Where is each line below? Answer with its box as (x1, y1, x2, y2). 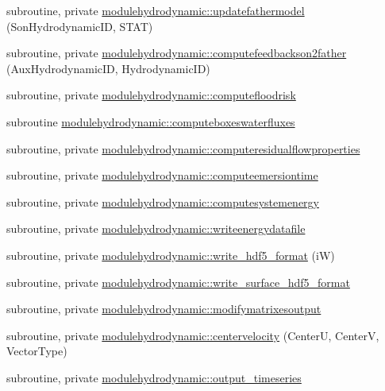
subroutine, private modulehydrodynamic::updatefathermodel (6, 2, 305, 18)
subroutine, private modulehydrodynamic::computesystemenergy (6, 193, 319, 210)
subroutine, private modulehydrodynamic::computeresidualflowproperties (6, 140, 360, 157)
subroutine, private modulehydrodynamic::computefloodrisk (6, 87, 296, 103)
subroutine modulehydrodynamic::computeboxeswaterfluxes (6, 113, 295, 130)
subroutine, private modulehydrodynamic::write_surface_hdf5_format (6, 273, 350, 290)
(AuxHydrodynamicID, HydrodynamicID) (6, 60, 210, 76)
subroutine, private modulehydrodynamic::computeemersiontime (6, 167, 318, 184)
